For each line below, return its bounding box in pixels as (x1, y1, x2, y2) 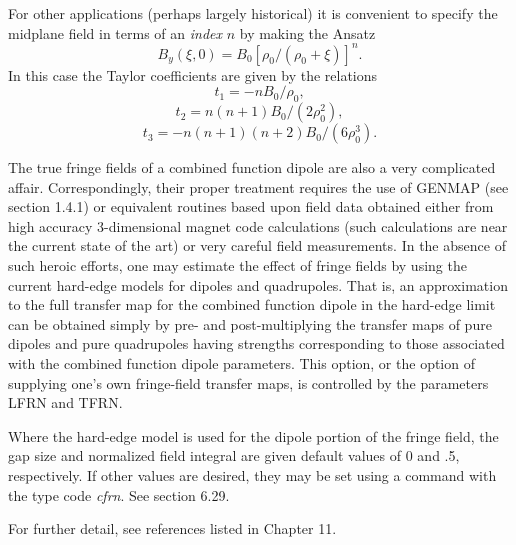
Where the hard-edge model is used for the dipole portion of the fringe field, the (8, 425, 499, 446)
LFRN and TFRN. (8, 392, 123, 413)
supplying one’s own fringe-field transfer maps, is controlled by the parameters (8, 372, 489, 393)
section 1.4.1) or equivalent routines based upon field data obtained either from (8, 196, 494, 217)
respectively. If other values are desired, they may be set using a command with (8, 464, 497, 485)
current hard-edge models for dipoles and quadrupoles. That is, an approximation (8, 274, 508, 295)
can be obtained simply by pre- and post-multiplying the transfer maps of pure (8, 313, 492, 334)
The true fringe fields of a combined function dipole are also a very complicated (8, 157, 496, 178)
